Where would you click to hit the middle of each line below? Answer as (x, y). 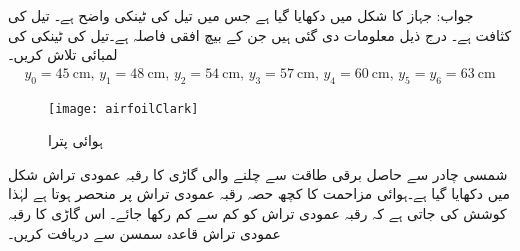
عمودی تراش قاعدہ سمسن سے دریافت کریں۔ (144, 232)
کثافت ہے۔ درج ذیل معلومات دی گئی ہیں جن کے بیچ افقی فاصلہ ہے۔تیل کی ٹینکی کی (260, 34)
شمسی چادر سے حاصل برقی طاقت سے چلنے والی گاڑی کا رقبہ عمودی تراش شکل (258, 173)
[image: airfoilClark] (123, 108)
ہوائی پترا (75, 140)
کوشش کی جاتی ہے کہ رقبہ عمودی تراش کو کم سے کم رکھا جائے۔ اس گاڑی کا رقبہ (257, 213)
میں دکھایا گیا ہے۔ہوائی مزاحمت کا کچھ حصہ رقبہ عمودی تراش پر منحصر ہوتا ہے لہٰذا (259, 193)
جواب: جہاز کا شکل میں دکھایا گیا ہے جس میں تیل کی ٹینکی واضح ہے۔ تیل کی (241, 15)
